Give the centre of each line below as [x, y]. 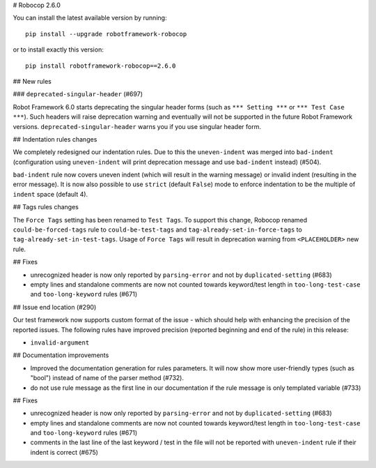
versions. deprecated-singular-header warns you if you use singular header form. [137, 126]
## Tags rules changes [46, 207]
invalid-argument [60, 342]
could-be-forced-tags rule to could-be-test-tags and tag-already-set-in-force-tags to [157, 229]
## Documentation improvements [61, 355]
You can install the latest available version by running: [90, 18]
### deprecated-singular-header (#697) [78, 94]
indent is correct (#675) [64, 452]
